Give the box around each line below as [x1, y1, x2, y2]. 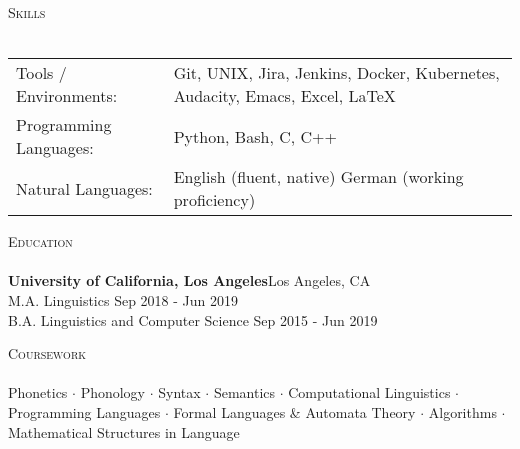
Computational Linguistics [288, 382, 451, 403]
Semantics [213, 382, 276, 403]
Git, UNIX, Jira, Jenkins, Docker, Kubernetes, [173, 61, 500, 85]
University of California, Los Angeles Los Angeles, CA [8, 270, 371, 291]
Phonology [80, 382, 146, 403]
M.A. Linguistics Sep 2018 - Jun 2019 [8, 289, 238, 310]
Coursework [8, 343, 87, 364]
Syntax [158, 382, 201, 403]
